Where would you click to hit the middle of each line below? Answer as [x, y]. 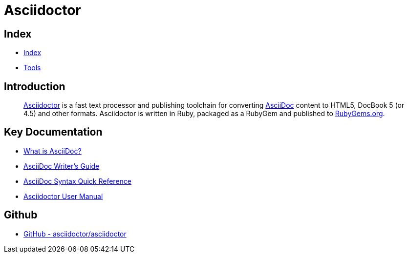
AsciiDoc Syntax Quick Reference [77, 181]
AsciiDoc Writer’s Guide [62, 166]
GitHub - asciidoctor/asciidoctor [75, 234]
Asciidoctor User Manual [63, 196]
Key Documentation [53, 132]
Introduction [35, 86]
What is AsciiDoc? [53, 151]
